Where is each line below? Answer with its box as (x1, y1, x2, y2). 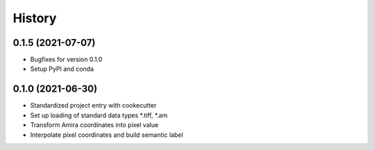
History (12, 10, 57, 26)
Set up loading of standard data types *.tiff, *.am (30, 111, 168, 119)
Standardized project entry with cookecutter (30, 101, 157, 110)
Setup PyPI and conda (30, 65, 94, 73)
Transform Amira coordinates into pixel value (30, 121, 159, 129)
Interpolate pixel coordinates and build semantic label (30, 131, 183, 139)
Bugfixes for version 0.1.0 (30, 56, 103, 64)
